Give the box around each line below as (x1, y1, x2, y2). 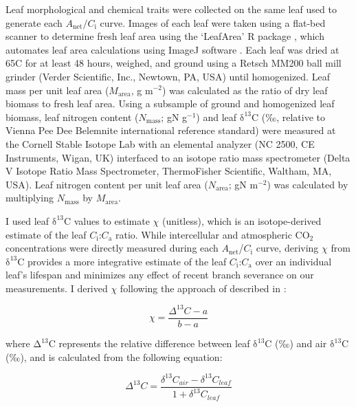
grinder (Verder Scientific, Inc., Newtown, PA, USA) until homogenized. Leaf (5, 69, 330, 83)
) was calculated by (267, 177, 348, 191)
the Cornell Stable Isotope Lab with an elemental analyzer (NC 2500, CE (5, 136, 315, 151)
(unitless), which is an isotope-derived (162, 213, 322, 228)
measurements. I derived (5, 280, 108, 295)
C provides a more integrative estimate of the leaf (17, 254, 227, 268)
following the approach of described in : (120, 280, 287, 295)
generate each (5, 15, 63, 30)
